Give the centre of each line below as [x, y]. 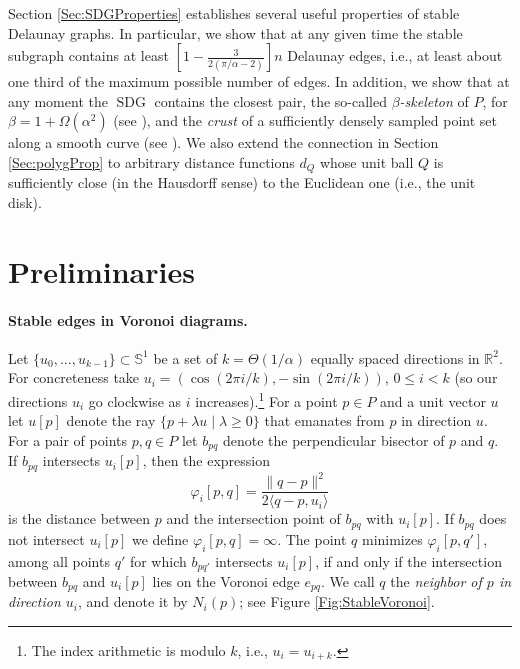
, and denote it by [132, 601]
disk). [25, 202]
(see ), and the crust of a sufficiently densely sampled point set [305, 120]
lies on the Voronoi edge [226, 580]
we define [160, 538]
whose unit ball [366, 161]
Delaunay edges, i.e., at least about [395, 55]
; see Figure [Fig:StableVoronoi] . [337, 601]
